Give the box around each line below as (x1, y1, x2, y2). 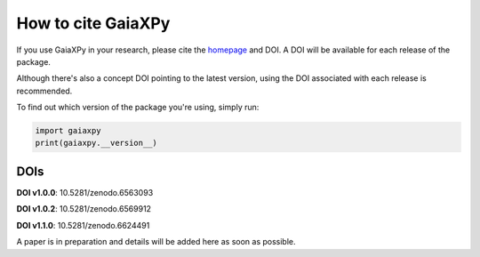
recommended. (16, 85, 73, 96)
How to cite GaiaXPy (16, 13, 171, 33)
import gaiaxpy (35, 125, 101, 136)
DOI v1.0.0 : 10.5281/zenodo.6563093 (16, 187, 154, 197)
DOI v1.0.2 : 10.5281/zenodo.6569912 (16, 204, 151, 214)
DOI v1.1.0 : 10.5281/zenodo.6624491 (16, 220, 150, 230)
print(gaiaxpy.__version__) (35, 138, 157, 149)
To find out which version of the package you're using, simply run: (16, 102, 260, 113)
